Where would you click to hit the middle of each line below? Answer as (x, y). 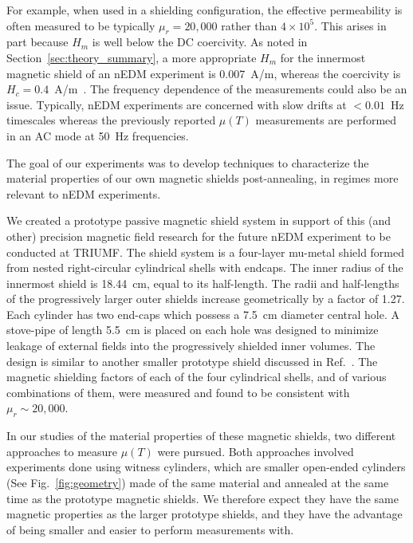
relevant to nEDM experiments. (84, 193)
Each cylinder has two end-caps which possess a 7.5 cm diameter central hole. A (203, 314)
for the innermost (323, 57)
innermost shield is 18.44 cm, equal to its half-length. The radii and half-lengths (203, 283)
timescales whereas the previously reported (111, 120)
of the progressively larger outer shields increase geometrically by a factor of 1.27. (206, 299)
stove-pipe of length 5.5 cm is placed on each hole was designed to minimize (193, 330)
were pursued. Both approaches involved (256, 451)
